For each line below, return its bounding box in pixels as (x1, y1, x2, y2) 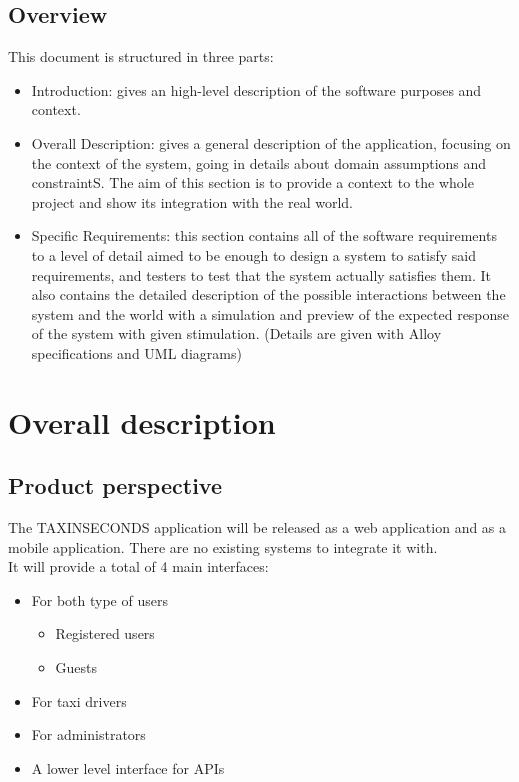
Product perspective (8, 470, 222, 501)
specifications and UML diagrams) (31, 342, 242, 363)
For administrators (31, 724, 146, 745)
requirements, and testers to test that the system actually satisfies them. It (31, 264, 492, 285)
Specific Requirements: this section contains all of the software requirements (31, 225, 497, 246)
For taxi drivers (31, 690, 127, 711)
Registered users (55, 623, 155, 644)
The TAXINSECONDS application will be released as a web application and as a (8, 517, 507, 538)
